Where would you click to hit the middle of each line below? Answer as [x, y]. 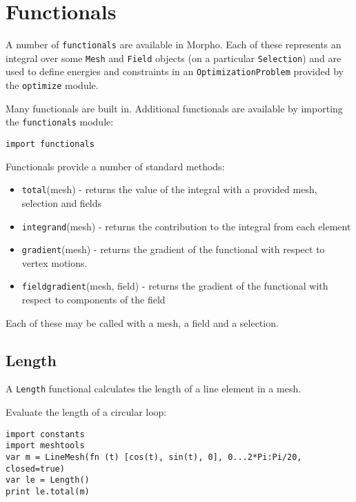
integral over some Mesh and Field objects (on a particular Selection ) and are [174, 58]
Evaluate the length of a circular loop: [86, 412]
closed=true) [35, 469]
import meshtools [45, 446]
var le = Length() [48, 480]
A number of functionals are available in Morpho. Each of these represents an [174, 44]
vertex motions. [55, 262]
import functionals [50, 144]
